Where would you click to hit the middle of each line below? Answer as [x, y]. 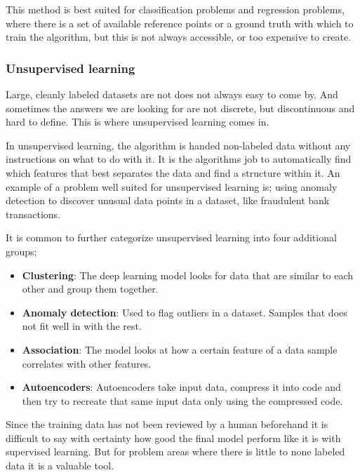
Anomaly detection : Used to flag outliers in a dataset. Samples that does [185, 312]
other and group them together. [90, 289]
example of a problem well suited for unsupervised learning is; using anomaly [172, 186]
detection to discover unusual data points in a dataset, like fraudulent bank [168, 200]
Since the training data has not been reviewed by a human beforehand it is [167, 424]
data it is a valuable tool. [60, 466]
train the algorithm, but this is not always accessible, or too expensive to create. [179, 37]
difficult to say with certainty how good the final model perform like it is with [173, 437]
